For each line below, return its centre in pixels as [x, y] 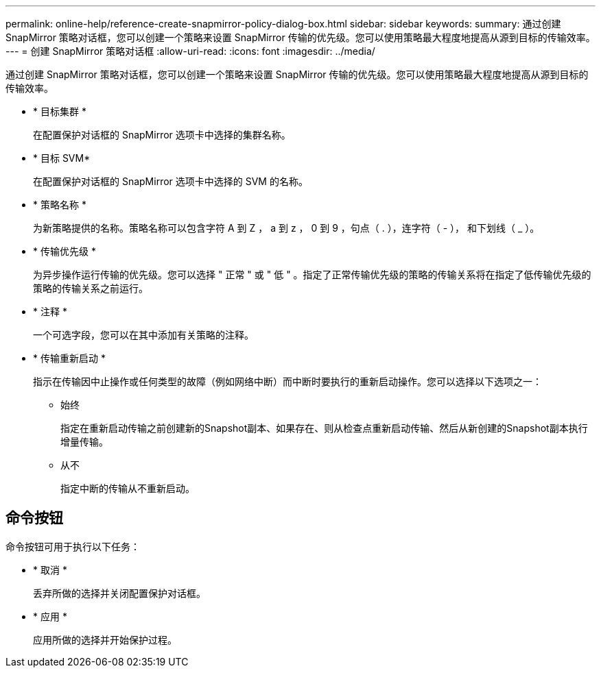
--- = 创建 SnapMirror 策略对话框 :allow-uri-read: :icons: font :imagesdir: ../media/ [190, 51]
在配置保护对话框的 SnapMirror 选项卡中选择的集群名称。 [162, 135]
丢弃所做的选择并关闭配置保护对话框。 [119, 593]
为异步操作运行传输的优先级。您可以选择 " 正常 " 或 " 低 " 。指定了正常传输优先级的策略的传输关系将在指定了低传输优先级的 [312, 274]
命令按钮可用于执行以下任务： [73, 546]
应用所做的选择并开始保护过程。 [105, 639]
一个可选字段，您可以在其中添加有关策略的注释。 [143, 335]
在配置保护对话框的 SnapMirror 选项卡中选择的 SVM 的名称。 [170, 181]
